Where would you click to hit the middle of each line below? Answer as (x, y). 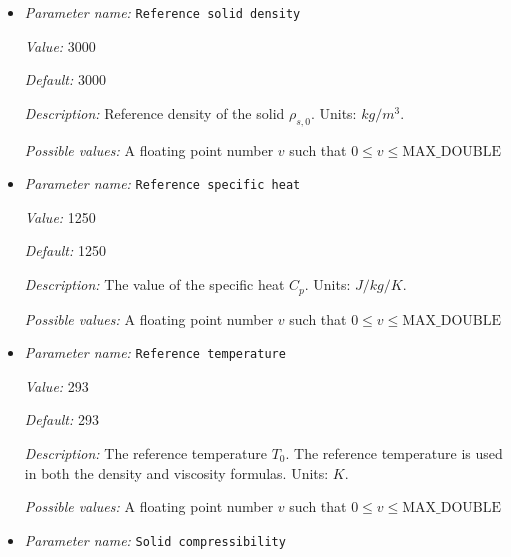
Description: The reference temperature (145, 452)
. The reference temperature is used (394, 452)
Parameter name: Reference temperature (155, 352)
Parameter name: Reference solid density (162, 12)
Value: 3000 (60, 45)
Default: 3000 (65, 79)
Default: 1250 (65, 250)
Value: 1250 (60, 216)
